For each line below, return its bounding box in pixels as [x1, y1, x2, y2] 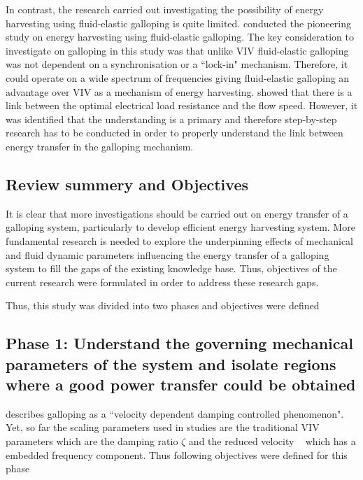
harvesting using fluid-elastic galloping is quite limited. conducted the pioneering [6, 15, 351, 30]
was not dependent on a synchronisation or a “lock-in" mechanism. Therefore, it [6, 57, 348, 71]
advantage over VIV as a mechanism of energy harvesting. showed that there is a [6, 84, 353, 99]
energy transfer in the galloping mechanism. [6, 139, 194, 153]
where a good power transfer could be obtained [6, 374, 356, 395]
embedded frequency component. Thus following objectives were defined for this [6, 447, 348, 462]
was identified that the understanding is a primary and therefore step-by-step [6, 111, 337, 126]
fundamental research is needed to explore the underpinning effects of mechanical [6, 233, 353, 248]
